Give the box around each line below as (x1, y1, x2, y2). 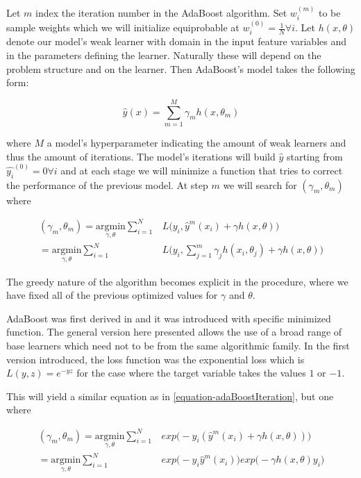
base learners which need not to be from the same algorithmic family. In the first (6, 338, 350, 353)
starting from (286, 149, 343, 163)
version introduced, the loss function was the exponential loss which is (6, 352, 305, 366)
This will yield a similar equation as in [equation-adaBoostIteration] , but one (6, 388, 334, 403)
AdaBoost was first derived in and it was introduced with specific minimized (6, 311, 331, 325)
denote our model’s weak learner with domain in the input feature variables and (6, 34, 346, 49)
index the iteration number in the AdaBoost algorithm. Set (35, 5, 287, 19)
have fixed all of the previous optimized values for (6, 288, 218, 302)
